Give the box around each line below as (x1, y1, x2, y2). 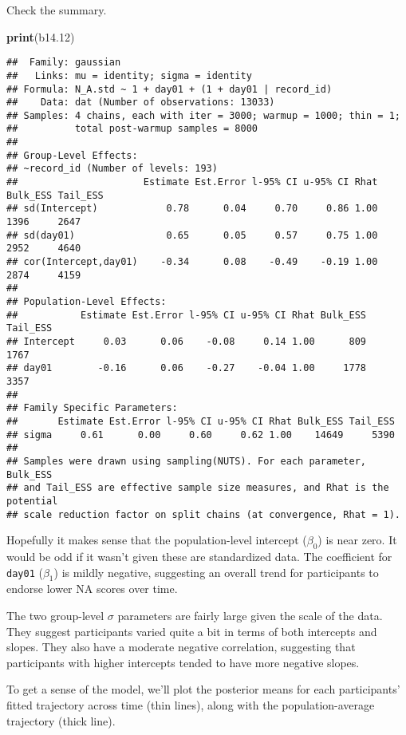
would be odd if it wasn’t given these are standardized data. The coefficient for (6, 547, 392, 564)
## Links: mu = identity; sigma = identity (6, 69, 252, 81)
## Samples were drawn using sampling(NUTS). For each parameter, (6, 455, 367, 467)
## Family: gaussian (6, 57, 121, 69)
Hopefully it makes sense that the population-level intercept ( (6, 531, 307, 548)
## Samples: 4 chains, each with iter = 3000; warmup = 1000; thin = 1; (6, 109, 400, 121)
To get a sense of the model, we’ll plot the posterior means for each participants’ (6, 681, 400, 697)
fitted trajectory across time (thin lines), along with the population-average (6, 696, 375, 713)
